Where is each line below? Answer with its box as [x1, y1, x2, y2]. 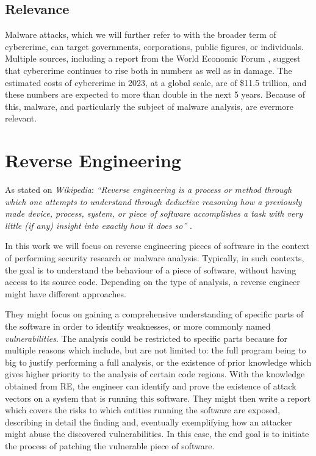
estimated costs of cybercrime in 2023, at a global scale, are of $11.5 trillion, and [5, 76, 307, 89]
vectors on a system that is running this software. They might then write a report [5, 391, 311, 404]
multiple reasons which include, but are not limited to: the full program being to [5, 344, 306, 356]
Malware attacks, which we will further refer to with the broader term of [5, 28, 276, 41]
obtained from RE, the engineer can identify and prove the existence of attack [5, 379, 296, 392]
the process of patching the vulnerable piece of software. [5, 439, 215, 452]
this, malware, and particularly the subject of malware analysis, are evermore [5, 100, 294, 112]
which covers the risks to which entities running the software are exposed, [5, 404, 280, 416]
